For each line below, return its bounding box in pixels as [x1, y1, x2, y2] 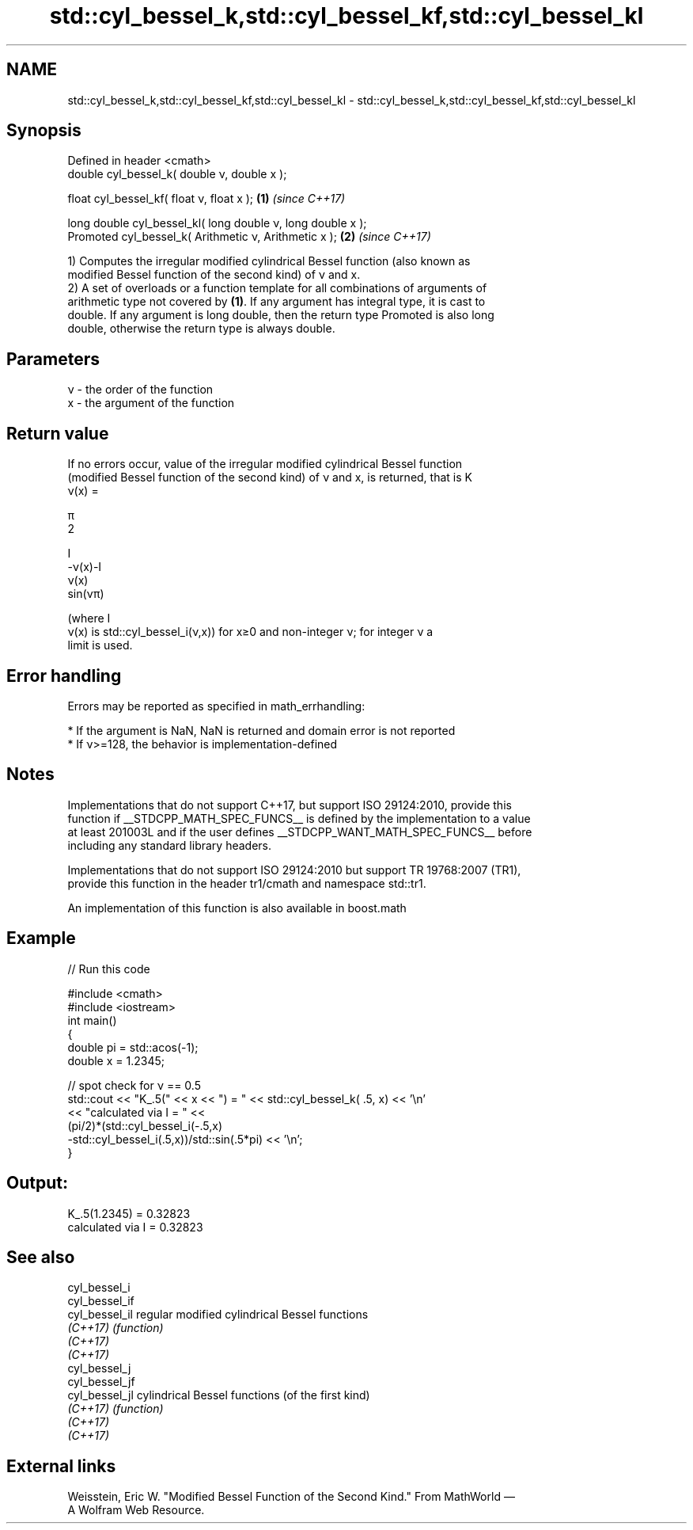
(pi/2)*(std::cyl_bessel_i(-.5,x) [67, 1118, 223, 1132]
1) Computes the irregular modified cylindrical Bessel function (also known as [67, 254, 471, 268]
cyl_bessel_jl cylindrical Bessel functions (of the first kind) [67, 1388, 370, 1402]
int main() [67, 1013, 117, 1027]
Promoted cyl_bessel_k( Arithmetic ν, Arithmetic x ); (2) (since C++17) [67, 230, 431, 244]
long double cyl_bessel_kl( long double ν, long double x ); [67, 216, 367, 230]
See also [6, 1246, 75, 1267]
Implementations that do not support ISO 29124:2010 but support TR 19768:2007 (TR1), [67, 862, 521, 877]
